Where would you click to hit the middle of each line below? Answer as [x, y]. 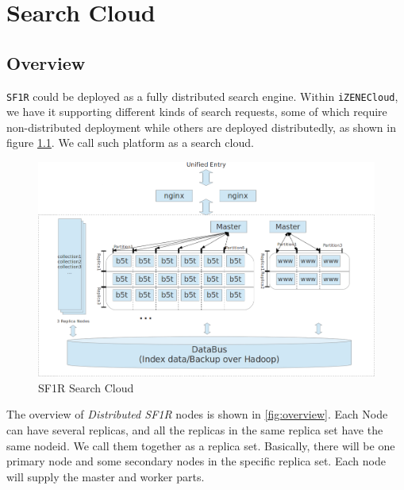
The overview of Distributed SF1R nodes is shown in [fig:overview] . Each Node [197, 414]
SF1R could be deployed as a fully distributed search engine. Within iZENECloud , [202, 96]
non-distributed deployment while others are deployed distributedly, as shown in [201, 127]
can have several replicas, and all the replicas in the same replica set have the [195, 430]
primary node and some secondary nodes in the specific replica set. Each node [196, 461]
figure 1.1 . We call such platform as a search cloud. [130, 143]
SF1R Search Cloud [86, 387]
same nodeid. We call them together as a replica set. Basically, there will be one [201, 445]
